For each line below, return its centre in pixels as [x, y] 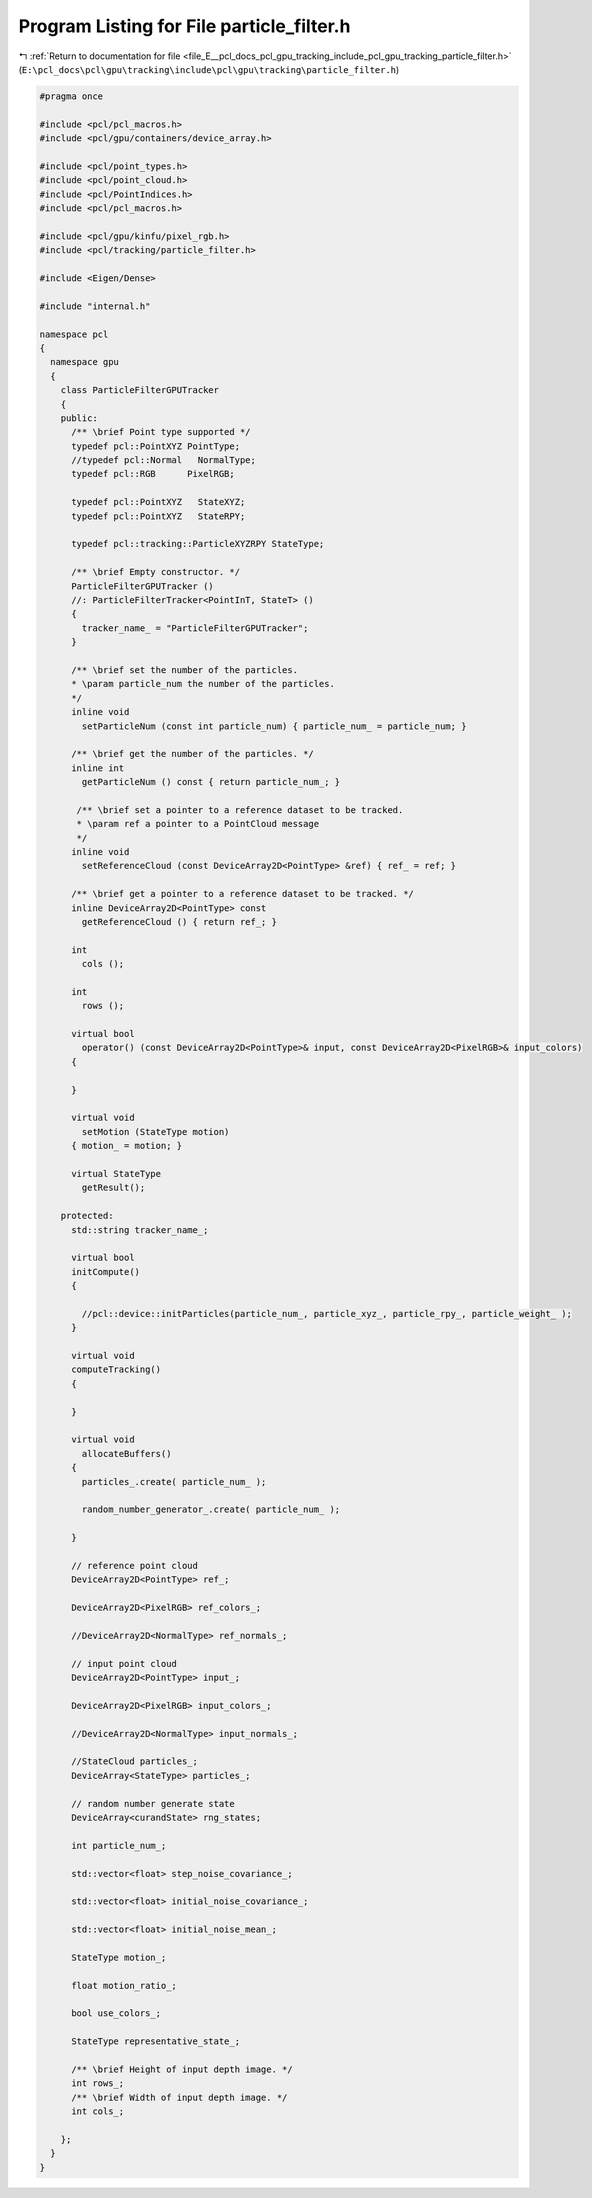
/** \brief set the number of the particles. [185, 669]
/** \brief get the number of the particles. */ [192, 754]
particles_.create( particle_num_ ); [174, 1481]
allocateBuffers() [126, 1453]
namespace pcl [74, 334]
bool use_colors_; [116, 2013]
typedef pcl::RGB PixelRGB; [153, 474]
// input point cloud [124, 1663]
